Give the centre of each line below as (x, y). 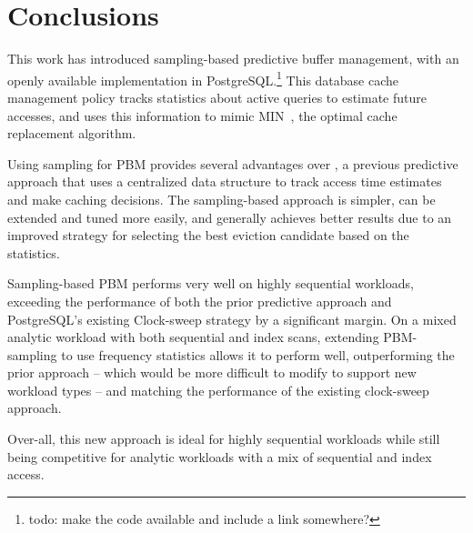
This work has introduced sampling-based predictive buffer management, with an (233, 59)
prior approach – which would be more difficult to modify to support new (212, 372)
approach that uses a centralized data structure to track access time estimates (225, 181)
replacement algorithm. (72, 133)
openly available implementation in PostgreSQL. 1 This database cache (203, 78)
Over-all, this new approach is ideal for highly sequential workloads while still (224, 439)
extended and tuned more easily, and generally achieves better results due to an (230, 217)
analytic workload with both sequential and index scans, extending (193, 337)
